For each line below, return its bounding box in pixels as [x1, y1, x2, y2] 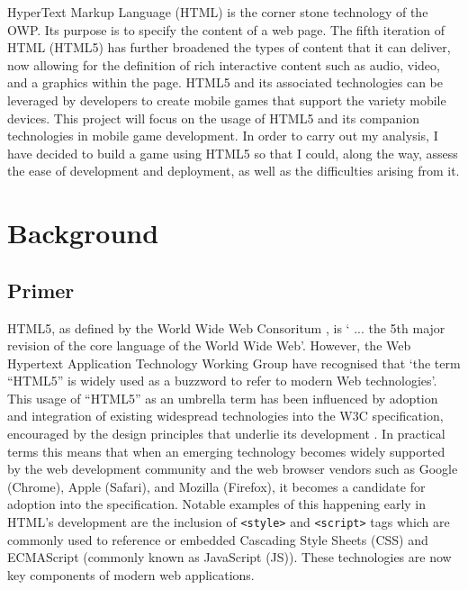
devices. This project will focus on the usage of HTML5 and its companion [7, 108, 419, 127]
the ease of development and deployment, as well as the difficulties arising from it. [7, 161, 460, 180]
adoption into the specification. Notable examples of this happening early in [7, 495, 427, 513]
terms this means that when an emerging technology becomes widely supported [7, 441, 445, 460]
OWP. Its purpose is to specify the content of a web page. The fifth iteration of [7, 20, 445, 39]
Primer [7, 276, 75, 304]
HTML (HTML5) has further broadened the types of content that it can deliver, [7, 38, 451, 57]
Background [7, 214, 159, 251]
